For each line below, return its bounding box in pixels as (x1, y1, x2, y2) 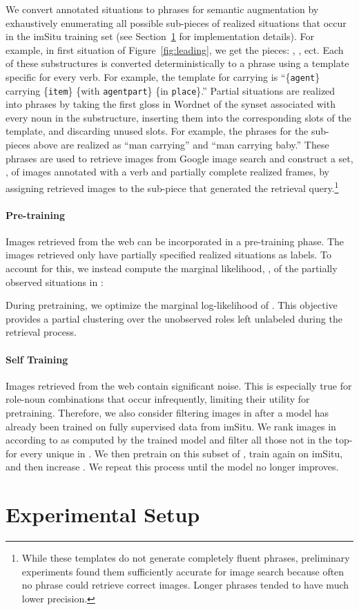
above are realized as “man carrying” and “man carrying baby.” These (33, 137, 329, 152)
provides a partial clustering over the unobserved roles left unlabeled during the (6, 311, 342, 325)
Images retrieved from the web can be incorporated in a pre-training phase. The (6, 233, 345, 248)
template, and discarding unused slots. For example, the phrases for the (6, 124, 309, 138)
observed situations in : (6, 274, 104, 289)
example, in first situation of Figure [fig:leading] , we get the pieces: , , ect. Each (6, 42, 344, 57)
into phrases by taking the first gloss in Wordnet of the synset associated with (6, 97, 336, 111)
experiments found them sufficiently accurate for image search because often (21, 564, 345, 578)
